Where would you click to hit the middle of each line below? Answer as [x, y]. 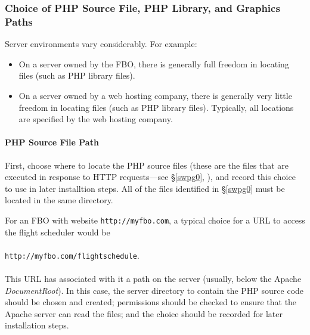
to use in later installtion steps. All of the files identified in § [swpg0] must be [145, 188]
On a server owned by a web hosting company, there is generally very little [155, 95]
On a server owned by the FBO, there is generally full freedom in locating [154, 63]
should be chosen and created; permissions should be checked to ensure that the [151, 302]
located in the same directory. [59, 200]
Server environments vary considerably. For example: [101, 44]
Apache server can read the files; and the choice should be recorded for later [144, 313]
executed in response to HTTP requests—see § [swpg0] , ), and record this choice [150, 177]
